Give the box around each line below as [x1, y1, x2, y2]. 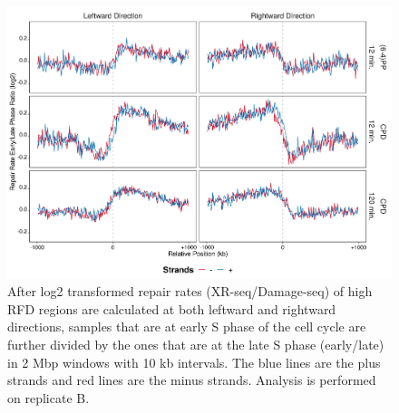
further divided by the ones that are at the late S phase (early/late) [7, 335, 384, 354]
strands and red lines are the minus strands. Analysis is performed [7, 370, 376, 389]
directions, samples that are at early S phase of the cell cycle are [7, 317, 366, 336]
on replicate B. [7, 388, 90, 407]
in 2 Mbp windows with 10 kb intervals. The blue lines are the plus [7, 352, 381, 371]
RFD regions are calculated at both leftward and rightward [7, 299, 336, 318]
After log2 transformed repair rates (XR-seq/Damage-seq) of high [7, 282, 373, 301]
